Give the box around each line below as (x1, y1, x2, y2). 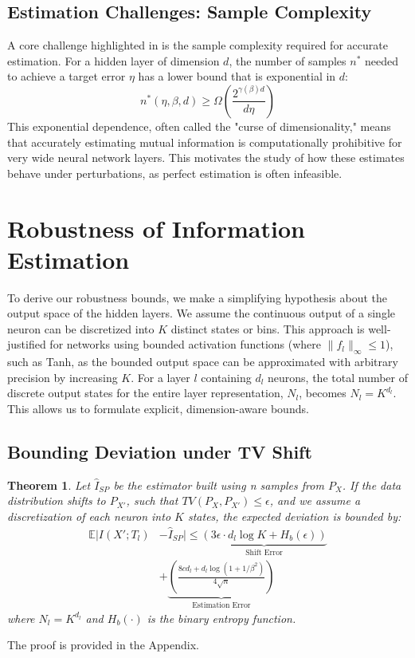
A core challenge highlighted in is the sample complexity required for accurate (7, 37, 388, 53)
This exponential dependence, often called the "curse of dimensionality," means (7, 117, 391, 134)
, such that (126, 492, 178, 509)
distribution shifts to (7, 492, 106, 509)
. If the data (342, 476, 401, 493)
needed (364, 52, 398, 69)
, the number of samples (229, 52, 346, 69)
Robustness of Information (7, 211, 305, 244)
